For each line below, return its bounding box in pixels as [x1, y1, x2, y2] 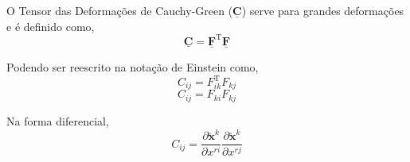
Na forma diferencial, [6, 112, 109, 129]
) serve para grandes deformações [241, 2, 404, 18]
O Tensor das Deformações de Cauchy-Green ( [6, 2, 233, 18]
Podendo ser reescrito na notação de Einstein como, [6, 58, 259, 75]
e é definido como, [6, 17, 95, 34]
